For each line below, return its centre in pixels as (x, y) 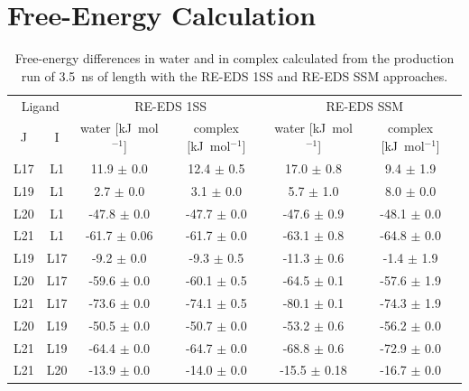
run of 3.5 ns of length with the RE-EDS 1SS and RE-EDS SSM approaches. (234, 75)
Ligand (40, 105)
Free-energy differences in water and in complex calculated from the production (234, 58)
